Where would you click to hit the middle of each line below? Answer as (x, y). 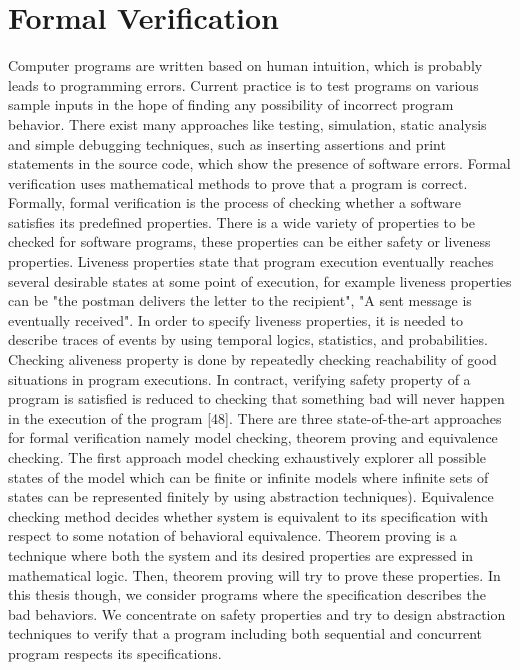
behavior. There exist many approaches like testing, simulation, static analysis (247, 123)
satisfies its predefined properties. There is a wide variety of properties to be (242, 221)
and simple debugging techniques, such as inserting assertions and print (227, 143)
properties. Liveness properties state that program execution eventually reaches (251, 261)
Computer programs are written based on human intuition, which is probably (245, 65)
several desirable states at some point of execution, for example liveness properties (260, 280)
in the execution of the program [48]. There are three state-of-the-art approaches (255, 417)
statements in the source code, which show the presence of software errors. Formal (259, 163)
